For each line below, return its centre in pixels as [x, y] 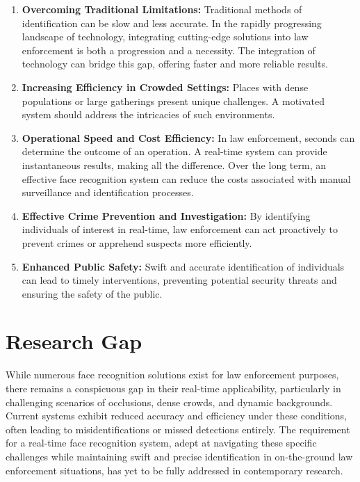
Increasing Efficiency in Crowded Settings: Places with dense [165, 87]
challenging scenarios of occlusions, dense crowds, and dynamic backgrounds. [169, 402]
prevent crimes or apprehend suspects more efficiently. [137, 242]
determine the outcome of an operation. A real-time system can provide [174, 151]
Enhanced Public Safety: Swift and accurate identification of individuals [183, 266]
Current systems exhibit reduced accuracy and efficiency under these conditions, [176, 416]
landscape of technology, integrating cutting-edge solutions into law [165, 37]
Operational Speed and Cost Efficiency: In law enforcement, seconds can [188, 137]
